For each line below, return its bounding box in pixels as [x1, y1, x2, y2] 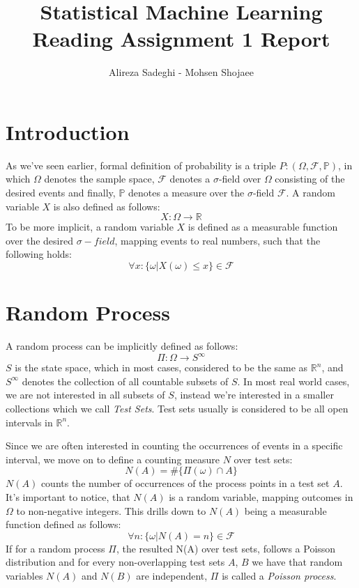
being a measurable [244, 503, 327, 518]
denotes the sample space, [44, 171, 155, 186]
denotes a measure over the [128, 185, 245, 200]
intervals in [6, 415, 53, 429]
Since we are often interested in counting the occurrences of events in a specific [6, 438, 343, 453]
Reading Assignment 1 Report [32, 24, 330, 53]
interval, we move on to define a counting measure [6, 451, 220, 466]
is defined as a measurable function [188, 219, 338, 234]
